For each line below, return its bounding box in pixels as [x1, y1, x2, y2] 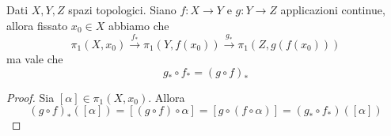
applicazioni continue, [280, 2, 385, 17]
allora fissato [6, 17, 68, 33]
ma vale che [6, 50, 63, 66]
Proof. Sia [6, 89, 55, 105]
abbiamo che [108, 17, 169, 33]
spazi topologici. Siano [68, 2, 177, 17]
